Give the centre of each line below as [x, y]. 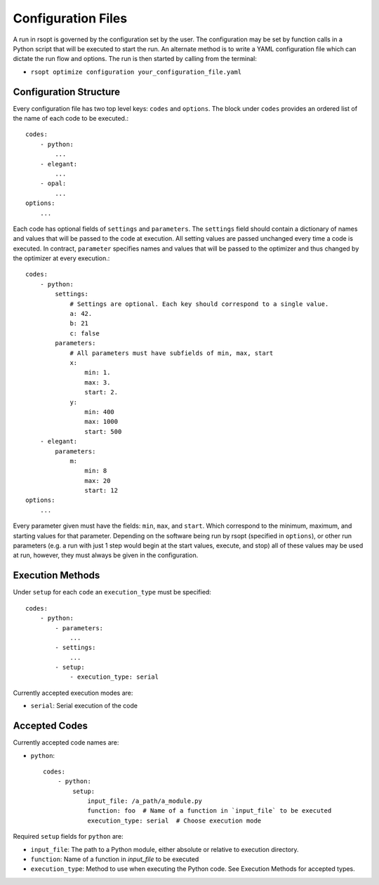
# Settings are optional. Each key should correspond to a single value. [199, 304]
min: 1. [98, 373]
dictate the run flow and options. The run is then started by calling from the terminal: [135, 59]
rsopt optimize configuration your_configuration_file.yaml [136, 72]
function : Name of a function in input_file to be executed [115, 859]
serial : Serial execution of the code [84, 706]
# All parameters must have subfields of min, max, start [172, 353]
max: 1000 [101, 422]
